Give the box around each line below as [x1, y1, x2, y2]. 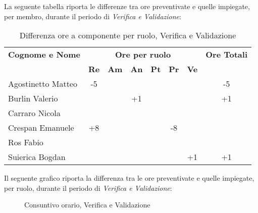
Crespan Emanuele [8, 122, 74, 134]
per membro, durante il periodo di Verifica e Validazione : [4, 11, 181, 21]
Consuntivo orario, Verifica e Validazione [24, 199, 150, 210]
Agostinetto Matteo [8, 78, 77, 90]
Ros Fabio [8, 136, 43, 148]
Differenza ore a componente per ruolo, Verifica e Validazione [19, 29, 236, 41]
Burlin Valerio [8, 92, 58, 104]
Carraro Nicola [8, 107, 61, 119]
